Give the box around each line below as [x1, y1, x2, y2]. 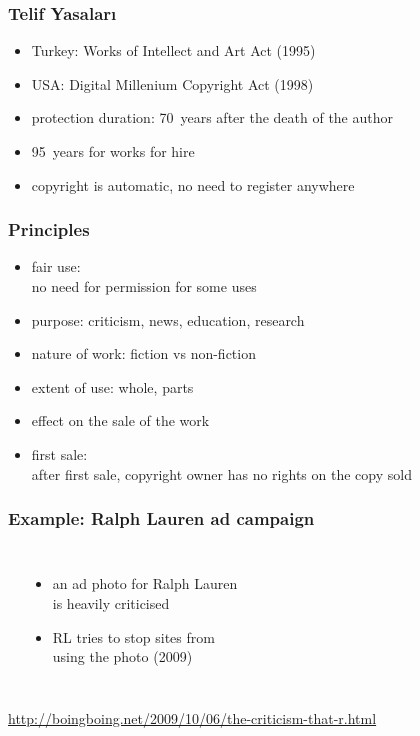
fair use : [31, 256, 81, 277]
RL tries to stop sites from [52, 626, 215, 647]
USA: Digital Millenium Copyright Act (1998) [31, 73, 314, 94]
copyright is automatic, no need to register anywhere [31, 174, 355, 195]
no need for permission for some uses [31, 276, 257, 296]
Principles [8, 217, 90, 242]
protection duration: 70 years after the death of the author [31, 107, 393, 128]
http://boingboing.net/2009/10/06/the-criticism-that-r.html [8, 707, 377, 728]
